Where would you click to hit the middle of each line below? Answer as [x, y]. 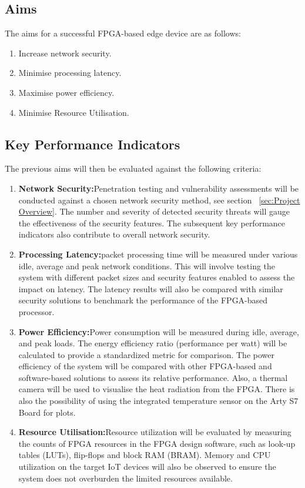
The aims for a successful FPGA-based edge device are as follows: [123, 33]
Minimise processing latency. [70, 73]
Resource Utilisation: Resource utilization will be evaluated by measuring [155, 432]
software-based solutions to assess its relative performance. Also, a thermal [153, 377]
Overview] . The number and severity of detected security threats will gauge [154, 211]
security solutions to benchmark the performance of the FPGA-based [143, 300]
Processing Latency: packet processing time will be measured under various [158, 254]
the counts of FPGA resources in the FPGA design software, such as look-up [157, 443]
